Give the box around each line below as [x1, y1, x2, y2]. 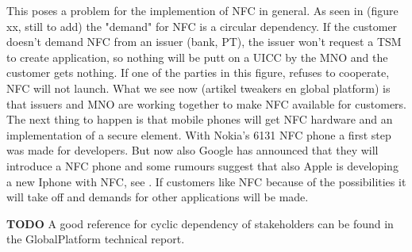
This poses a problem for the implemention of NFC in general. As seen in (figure [6, 2, 399, 18]
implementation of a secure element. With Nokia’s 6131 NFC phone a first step [6, 126, 391, 143]
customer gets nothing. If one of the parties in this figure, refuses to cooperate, [6, 64, 390, 81]
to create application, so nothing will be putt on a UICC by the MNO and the [6, 48, 388, 65]
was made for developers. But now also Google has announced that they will [6, 142, 379, 158]
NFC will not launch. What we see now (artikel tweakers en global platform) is [6, 79, 391, 96]
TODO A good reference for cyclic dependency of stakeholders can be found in [6, 215, 394, 231]
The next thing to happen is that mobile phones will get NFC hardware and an [6, 111, 393, 128]
